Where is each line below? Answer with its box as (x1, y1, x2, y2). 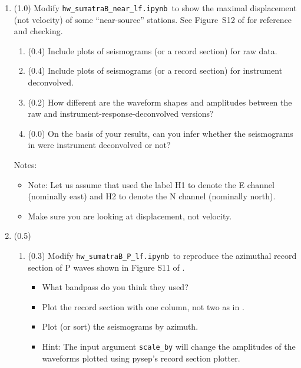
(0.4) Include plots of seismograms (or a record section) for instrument (28, 64, 283, 77)
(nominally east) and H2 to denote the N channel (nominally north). (28, 190, 276, 202)
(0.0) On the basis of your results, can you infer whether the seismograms (28, 127, 293, 139)
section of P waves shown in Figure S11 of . (28, 261, 185, 273)
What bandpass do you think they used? (42, 281, 188, 293)
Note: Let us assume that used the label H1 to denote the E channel (28, 178, 274, 190)
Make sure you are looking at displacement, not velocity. (28, 209, 232, 222)
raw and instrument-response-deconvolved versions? (28, 107, 214, 120)
